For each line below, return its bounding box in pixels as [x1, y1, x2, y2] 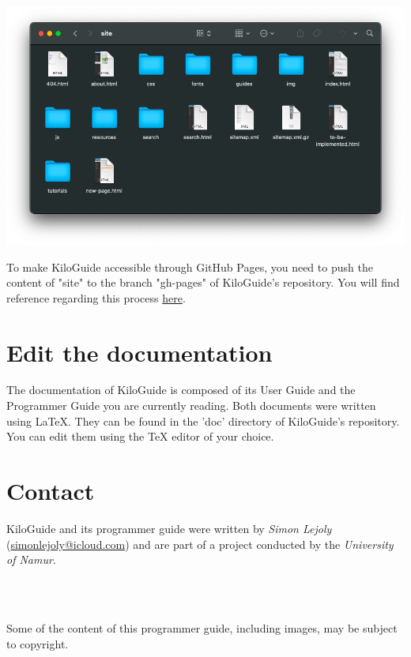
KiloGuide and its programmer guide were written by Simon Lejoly [6, 520, 332, 536]
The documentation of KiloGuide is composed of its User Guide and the [6, 381, 356, 398]
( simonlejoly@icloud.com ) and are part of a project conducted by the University [6, 535, 394, 552]
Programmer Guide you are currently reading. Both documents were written [6, 397, 376, 414]
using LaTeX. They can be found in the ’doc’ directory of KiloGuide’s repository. [6, 412, 400, 429]
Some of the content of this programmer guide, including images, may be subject [6, 619, 398, 636]
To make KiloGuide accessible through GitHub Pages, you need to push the [6, 258, 373, 275]
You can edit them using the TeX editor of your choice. [6, 428, 274, 445]
